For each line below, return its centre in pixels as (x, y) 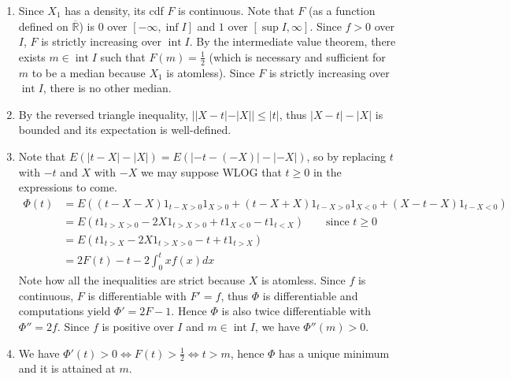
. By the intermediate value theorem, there (293, 41)
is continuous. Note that (236, 10)
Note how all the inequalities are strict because (132, 280)
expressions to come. (68, 187)
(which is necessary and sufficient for (297, 56)
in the (327, 171)
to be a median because (89, 72)
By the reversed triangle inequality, (103, 114)
